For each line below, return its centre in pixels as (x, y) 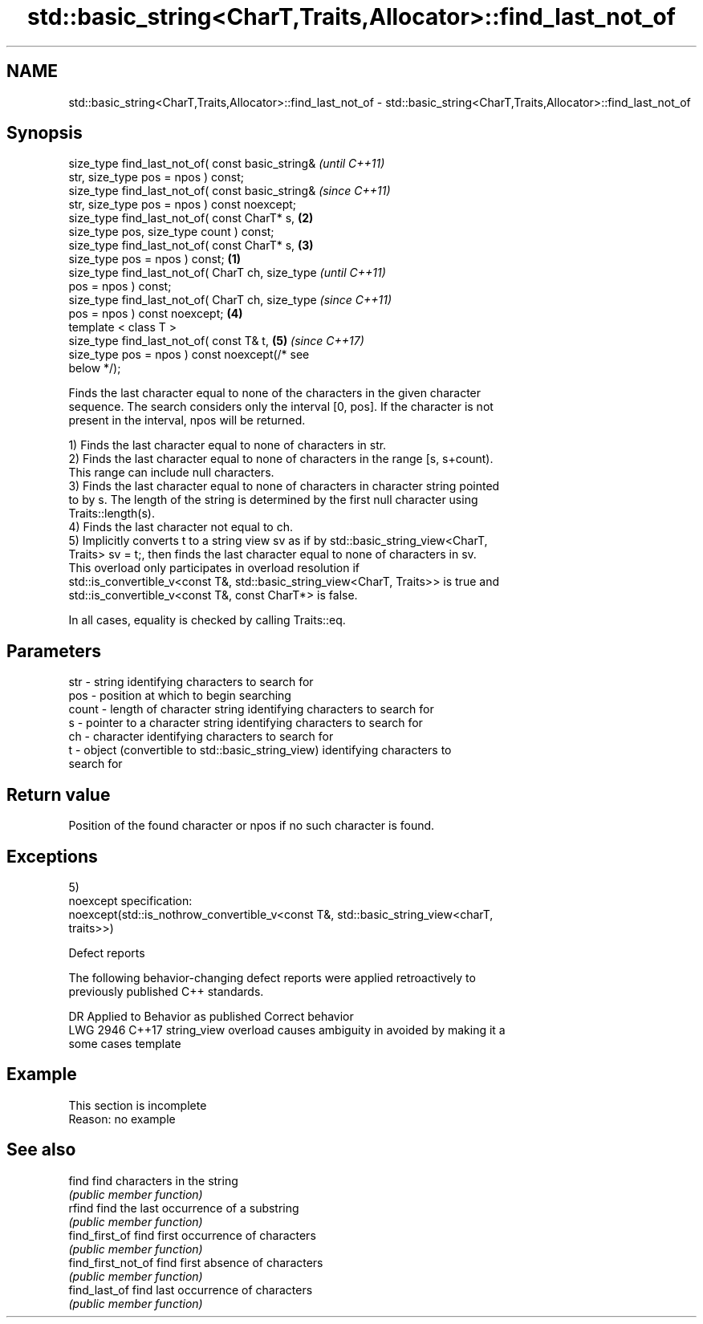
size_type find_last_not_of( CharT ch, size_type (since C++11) (230, 300)
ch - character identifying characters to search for (201, 737)
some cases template (125, 1043)
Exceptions (52, 856)
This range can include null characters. (171, 473)
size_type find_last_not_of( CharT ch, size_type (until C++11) (227, 273)
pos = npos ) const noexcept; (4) (156, 314)
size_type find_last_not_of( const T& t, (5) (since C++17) (216, 341)
